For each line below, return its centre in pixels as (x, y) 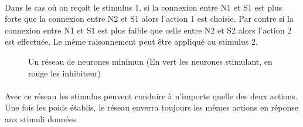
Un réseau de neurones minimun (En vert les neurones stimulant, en (150, 61)
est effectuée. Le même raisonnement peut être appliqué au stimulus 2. (131, 41)
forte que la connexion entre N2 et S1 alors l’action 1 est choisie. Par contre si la (149, 19)
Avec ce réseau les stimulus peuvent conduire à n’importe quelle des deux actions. (151, 96)
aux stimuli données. (42, 118)
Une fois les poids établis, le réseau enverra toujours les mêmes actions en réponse (152, 107)
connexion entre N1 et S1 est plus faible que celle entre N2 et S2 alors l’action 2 (148, 30)
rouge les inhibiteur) (64, 73)
